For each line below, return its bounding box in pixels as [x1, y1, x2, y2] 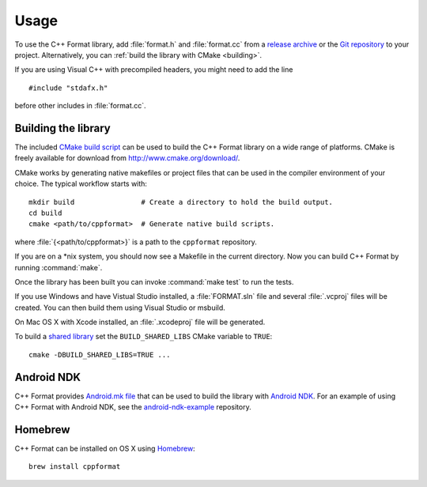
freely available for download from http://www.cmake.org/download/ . [14, 153, 240, 163]
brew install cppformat [28, 462, 121, 471]
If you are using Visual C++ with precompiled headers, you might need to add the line [14, 65, 293, 74]
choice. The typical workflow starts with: [14, 179, 148, 189]
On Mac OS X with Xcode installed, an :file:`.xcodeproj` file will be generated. [14, 317, 266, 327]
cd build [28, 208, 62, 217]
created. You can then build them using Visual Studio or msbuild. [14, 303, 225, 312]
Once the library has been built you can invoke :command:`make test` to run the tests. [14, 277, 294, 286]
